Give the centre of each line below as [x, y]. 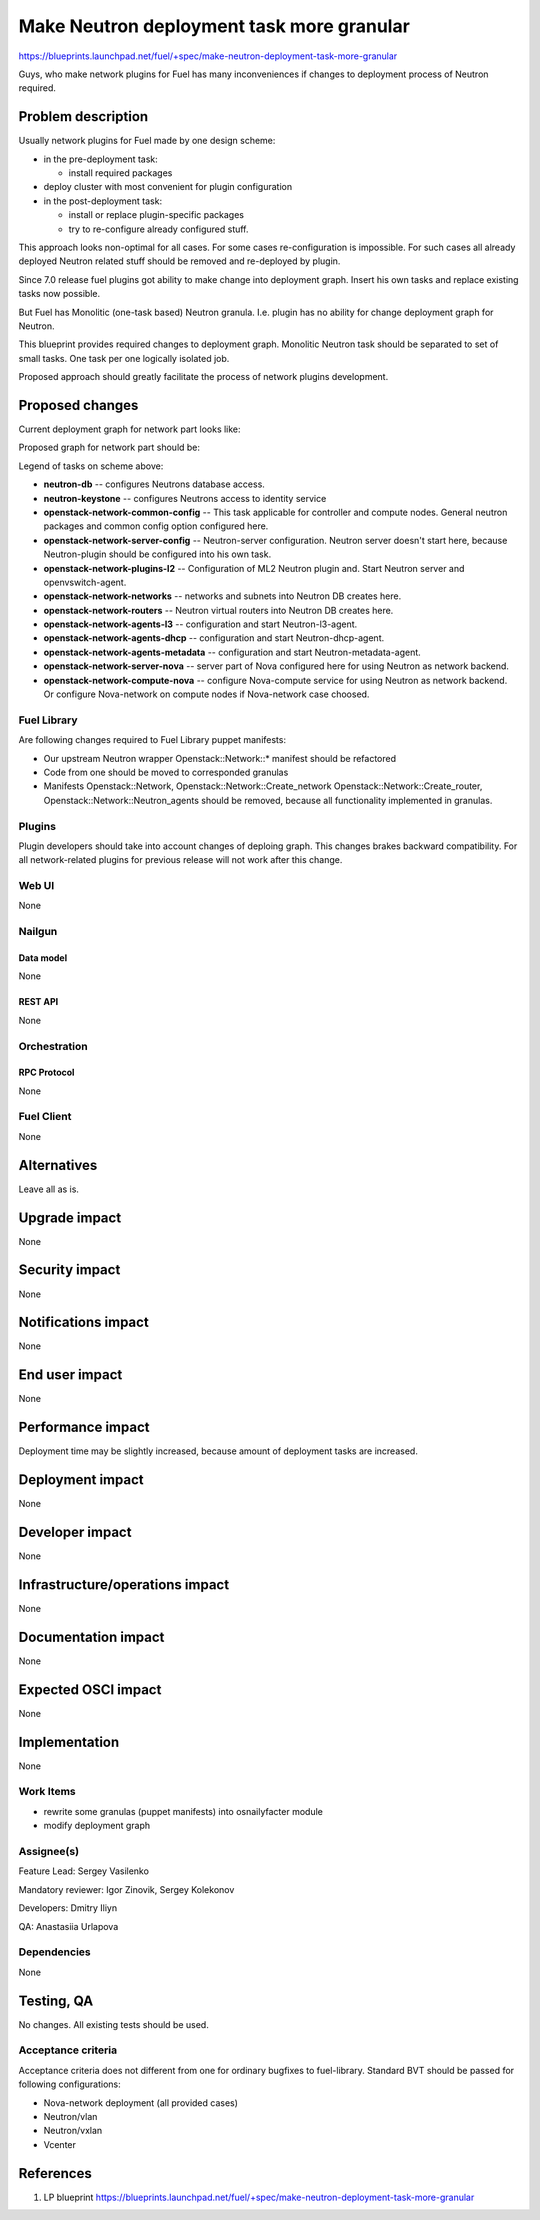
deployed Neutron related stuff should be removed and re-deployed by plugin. [179, 261]
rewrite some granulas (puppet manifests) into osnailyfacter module [183, 1811]
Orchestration [53, 1046]
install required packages [120, 173]
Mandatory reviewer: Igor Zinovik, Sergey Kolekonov [126, 1889]
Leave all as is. [49, 1189]
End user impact [70, 1375]
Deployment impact [81, 1480]
